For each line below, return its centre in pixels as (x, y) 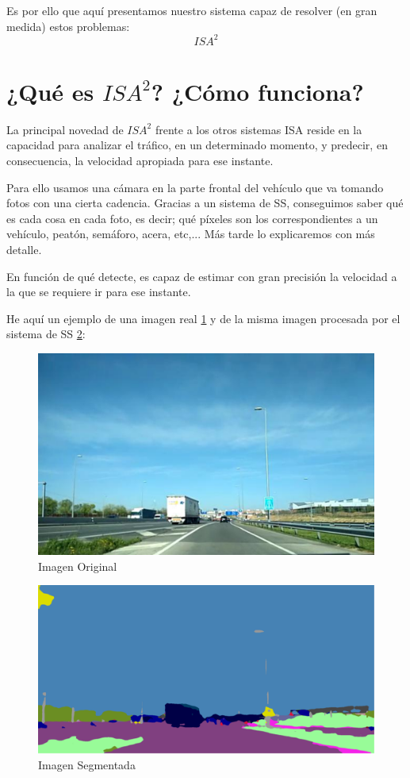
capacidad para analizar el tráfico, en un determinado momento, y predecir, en (197, 145)
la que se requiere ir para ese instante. (99, 292)
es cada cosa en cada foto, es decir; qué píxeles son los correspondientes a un (192, 218)
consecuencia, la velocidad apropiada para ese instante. (140, 160)
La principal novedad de (65, 129)
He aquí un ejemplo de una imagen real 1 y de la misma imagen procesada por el (203, 318)
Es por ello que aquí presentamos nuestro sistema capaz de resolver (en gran (192, 10)
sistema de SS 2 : (46, 334)
